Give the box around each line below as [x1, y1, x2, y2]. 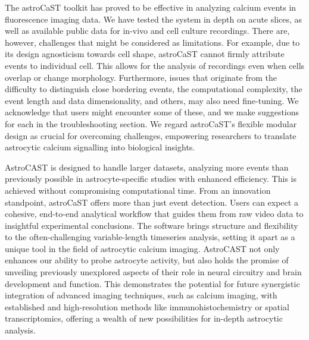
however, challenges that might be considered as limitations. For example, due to [5, 36, 300, 48]
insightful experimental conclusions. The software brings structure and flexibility [5, 219, 298, 231]
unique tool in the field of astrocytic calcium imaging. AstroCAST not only [5, 242, 280, 254]
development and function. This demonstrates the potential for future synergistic [5, 277, 300, 289]
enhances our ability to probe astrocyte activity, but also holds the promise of [5, 254, 289, 266]
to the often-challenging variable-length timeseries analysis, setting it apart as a [5, 231, 295, 243]
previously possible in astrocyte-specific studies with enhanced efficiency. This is [5, 172, 296, 185]
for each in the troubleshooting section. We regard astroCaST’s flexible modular [5, 117, 297, 130]
